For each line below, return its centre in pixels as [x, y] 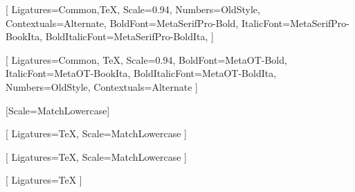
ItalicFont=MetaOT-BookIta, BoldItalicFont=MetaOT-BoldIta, [141, 73]
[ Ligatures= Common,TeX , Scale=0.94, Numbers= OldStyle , [133, 9]
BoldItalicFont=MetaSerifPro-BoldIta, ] [129, 36]
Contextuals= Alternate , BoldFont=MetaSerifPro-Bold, [122, 23]
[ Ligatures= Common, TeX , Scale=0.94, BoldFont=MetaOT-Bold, [146, 59]
